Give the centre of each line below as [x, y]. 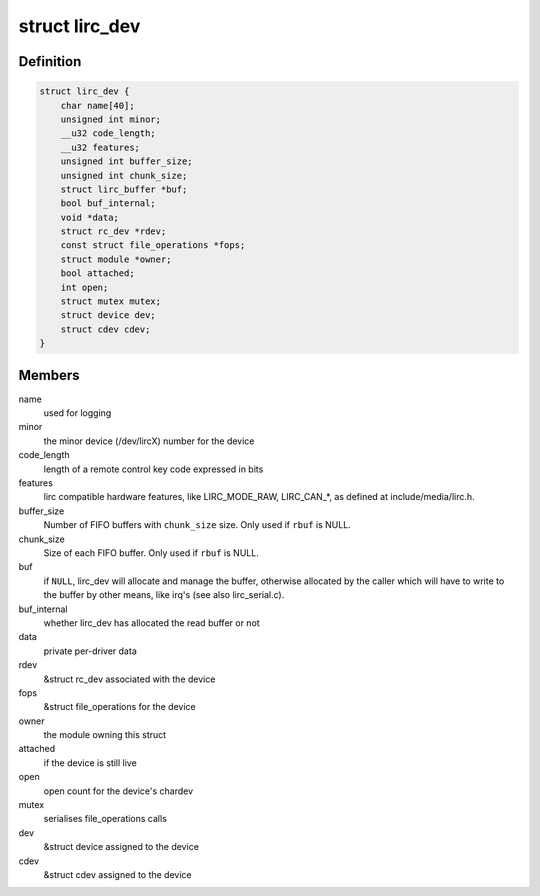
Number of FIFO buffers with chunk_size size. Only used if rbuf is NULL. [197, 525]
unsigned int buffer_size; [127, 161]
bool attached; [97, 273]
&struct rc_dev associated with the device [129, 679]
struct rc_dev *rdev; [113, 231]
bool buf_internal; [108, 203]
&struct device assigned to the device [121, 847]
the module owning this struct [105, 735]
